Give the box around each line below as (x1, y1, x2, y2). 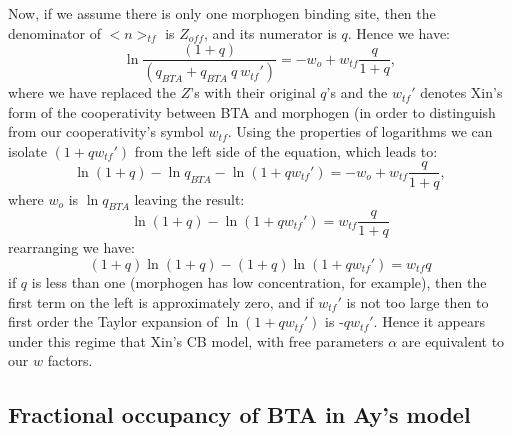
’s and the (326, 82, 388, 103)
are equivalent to (401, 330, 505, 351)
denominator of (8, 22, 102, 43)
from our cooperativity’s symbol (8, 121, 204, 142)
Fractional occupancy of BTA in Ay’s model (8, 399, 471, 430)
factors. (47, 350, 93, 371)
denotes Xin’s (420, 82, 503, 103)
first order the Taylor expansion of (8, 311, 218, 332)
